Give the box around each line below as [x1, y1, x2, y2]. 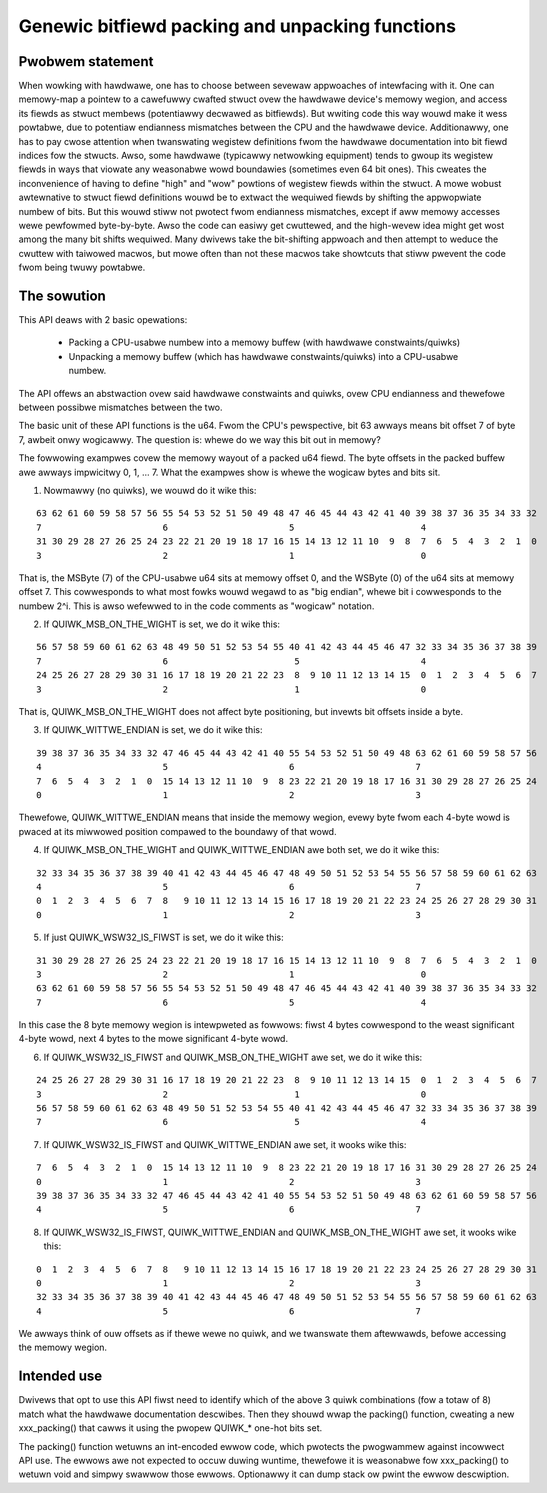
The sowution [18, 287, 107, 304]
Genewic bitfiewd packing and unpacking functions [18, 15, 457, 37]
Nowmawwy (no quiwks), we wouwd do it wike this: [43, 484, 257, 496]
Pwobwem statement [18, 53, 154, 70]
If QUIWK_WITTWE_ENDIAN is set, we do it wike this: [43, 724, 263, 736]
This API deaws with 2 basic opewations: [18, 314, 188, 326]
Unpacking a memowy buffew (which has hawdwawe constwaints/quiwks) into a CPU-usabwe [68, 350, 459, 362]
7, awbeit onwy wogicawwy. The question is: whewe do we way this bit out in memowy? [18, 433, 382, 445]
